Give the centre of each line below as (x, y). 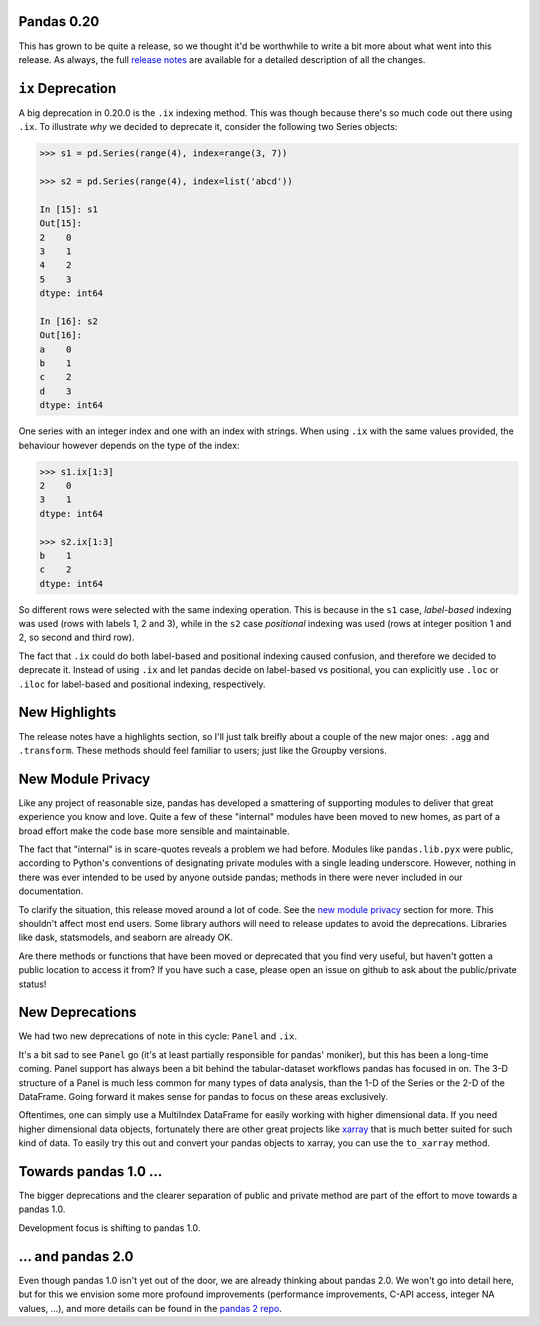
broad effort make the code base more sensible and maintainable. (154, 831)
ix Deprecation (67, 88)
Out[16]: (61, 335)
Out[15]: (61, 223)
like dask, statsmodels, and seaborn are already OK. (126, 937)
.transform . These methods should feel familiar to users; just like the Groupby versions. (202, 750)
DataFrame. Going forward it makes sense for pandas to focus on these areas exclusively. (203, 1096)
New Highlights (67, 712)
